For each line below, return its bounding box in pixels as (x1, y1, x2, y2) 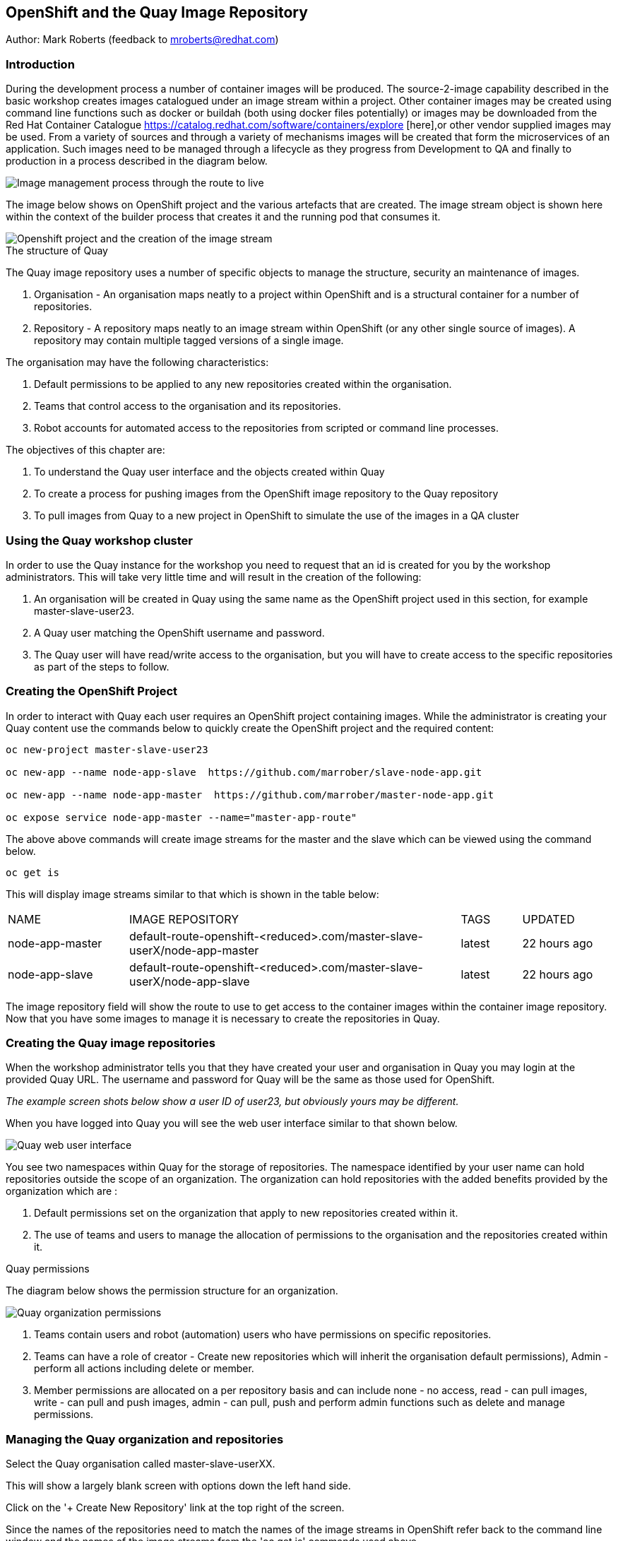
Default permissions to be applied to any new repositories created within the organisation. (34, 378, 452, 391)
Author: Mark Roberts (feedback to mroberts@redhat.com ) (6, 33, 279, 46)
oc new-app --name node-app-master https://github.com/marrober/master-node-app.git (6, 789, 494, 801)
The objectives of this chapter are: (6, 444, 165, 456)
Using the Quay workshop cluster (6, 533, 193, 548)
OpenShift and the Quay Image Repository (6, 4, 308, 21)
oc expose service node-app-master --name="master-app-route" (6, 811, 357, 823)
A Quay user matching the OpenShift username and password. (34, 626, 325, 639)
